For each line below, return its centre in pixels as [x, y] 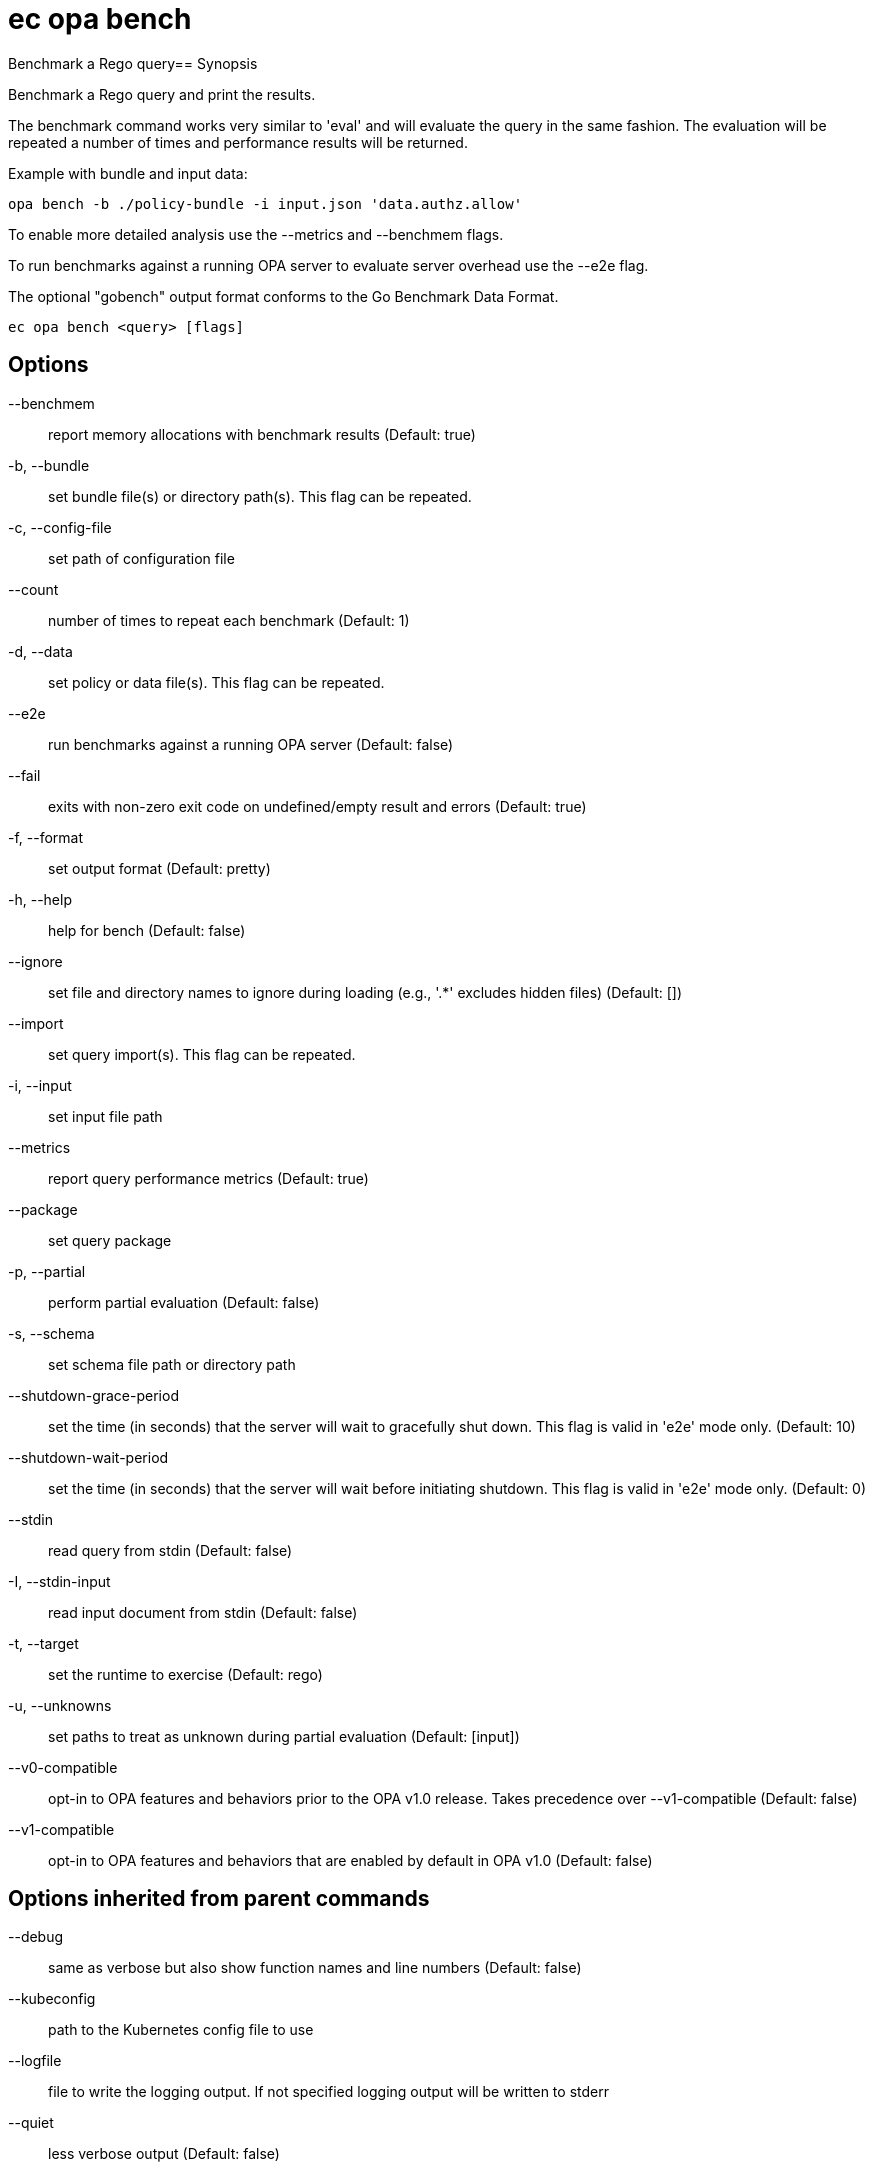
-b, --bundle [49, 465]
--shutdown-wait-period [88, 1457]
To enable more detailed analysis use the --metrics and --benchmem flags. [256, 234]
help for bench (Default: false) [147, 930]
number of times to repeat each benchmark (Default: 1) [229, 620]
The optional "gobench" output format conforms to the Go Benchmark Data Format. [283, 296]
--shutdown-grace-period [93, 1395]
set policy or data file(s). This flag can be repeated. [216, 682]
